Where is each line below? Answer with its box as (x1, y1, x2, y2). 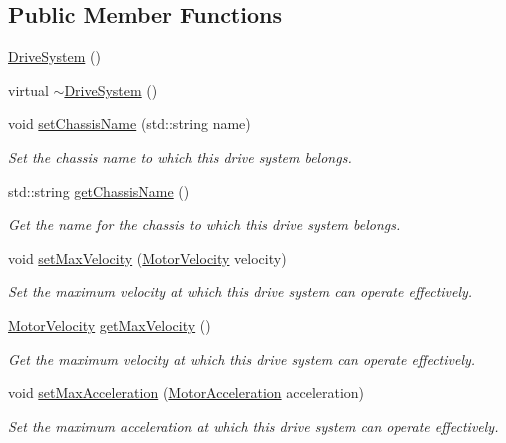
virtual (8, 79, 49, 100)
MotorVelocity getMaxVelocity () (8, 314, 211, 335)
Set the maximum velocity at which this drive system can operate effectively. (8, 281, 473, 302)
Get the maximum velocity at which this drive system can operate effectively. (8, 348, 476, 369)
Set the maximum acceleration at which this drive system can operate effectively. (8, 415, 499, 436)
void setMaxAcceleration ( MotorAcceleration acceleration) (8, 382, 365, 403)
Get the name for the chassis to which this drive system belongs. (8, 214, 401, 235)
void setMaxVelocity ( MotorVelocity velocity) (8, 247, 287, 268)
